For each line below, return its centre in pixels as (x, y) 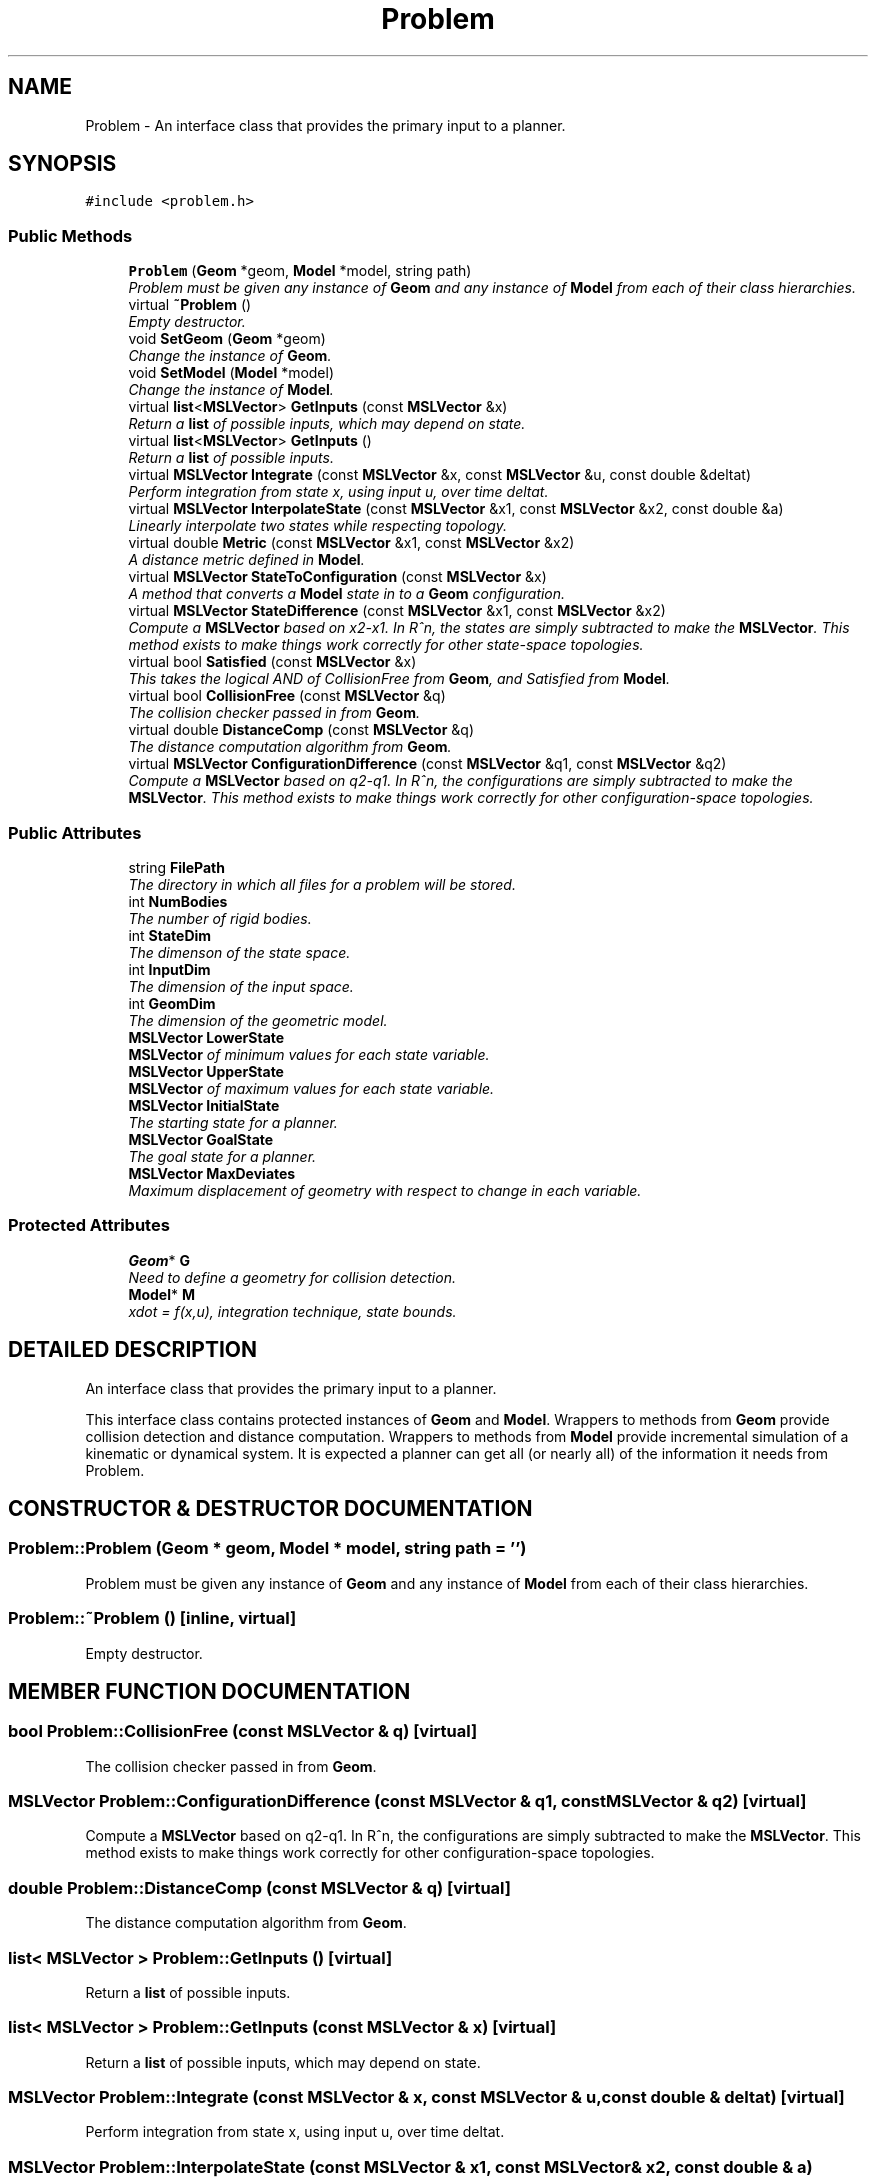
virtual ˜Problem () (190, 305)
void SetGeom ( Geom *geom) (227, 339)
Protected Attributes (89, 1225)
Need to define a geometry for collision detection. (292, 1277)
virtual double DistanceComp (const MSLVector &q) (301, 730)
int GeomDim (172, 1003)
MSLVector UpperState (206, 1071)
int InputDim (169, 969)
